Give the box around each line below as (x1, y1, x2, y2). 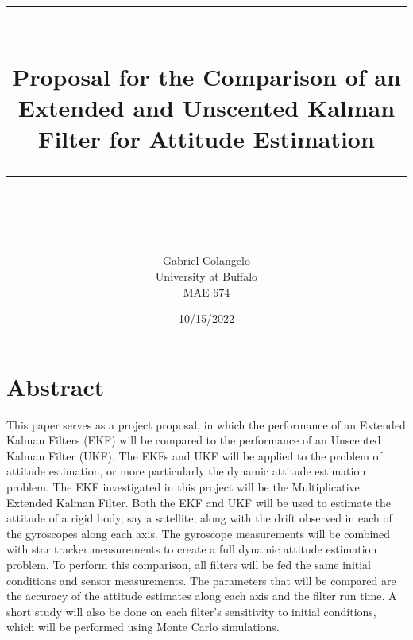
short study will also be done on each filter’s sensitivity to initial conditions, (6, 603, 376, 619)
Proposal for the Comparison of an (12, 60, 401, 92)
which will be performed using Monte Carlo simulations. (6, 619, 280, 635)
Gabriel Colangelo (163, 252, 250, 269)
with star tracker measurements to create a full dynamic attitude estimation (6, 541, 377, 557)
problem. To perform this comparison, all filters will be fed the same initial (6, 556, 372, 572)
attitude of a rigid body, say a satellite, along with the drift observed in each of (6, 510, 392, 526)
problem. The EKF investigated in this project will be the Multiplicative (6, 479, 360, 495)
